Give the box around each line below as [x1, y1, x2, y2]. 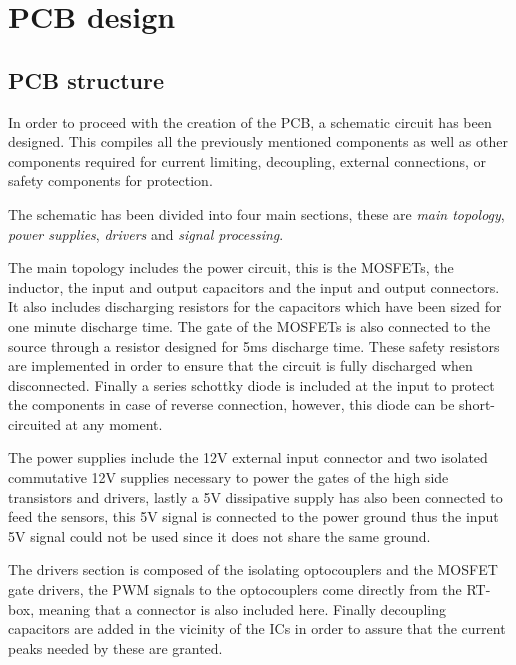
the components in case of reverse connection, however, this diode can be [8, 394, 455, 415]
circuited [8, 413, 61, 434]
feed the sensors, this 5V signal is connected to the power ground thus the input [8, 506, 499, 527]
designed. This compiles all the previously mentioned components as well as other [8, 131, 508, 152]
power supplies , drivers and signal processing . [8, 223, 284, 244]
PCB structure [8, 64, 165, 95]
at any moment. [65, 413, 163, 434]
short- [459, 394, 495, 415]
